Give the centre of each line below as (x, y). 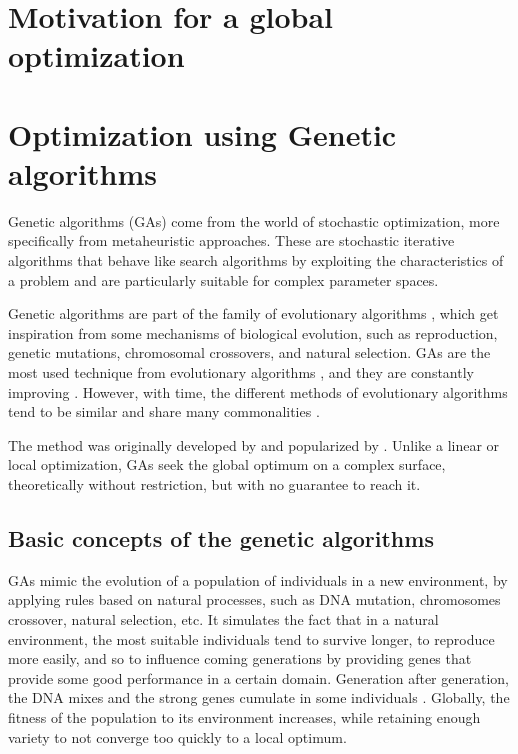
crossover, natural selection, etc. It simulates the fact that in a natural (223, 618)
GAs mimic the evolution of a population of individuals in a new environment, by (258, 579)
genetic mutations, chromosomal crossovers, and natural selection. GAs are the (249, 352)
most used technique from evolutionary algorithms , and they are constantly (241, 372)
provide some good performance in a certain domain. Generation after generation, (258, 677)
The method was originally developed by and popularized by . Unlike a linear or (254, 444)
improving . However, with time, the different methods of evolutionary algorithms (258, 391)
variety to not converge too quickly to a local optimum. (177, 736)
